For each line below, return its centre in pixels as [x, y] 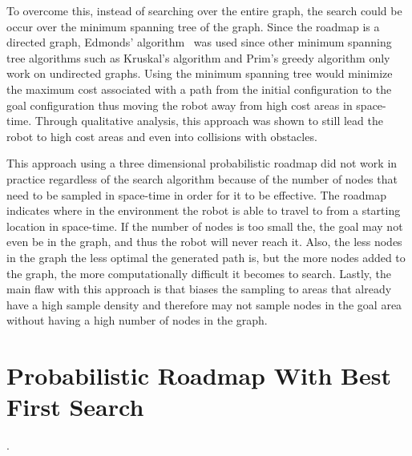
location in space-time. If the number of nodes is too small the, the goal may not [205, 226]
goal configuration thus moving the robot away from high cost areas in [180, 105]
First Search [75, 407]
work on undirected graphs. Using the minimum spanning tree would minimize [200, 73]
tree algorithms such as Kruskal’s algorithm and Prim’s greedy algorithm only [198, 57]
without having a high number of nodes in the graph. [137, 320]
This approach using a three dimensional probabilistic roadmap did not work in [202, 163]
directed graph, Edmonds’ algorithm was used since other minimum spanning [199, 42]
